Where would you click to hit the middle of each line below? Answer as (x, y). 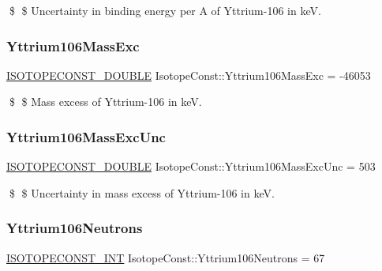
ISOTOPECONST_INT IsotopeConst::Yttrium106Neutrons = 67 (166, 257)
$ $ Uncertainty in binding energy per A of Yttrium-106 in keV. (165, 10)
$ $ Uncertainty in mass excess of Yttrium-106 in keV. (142, 192)
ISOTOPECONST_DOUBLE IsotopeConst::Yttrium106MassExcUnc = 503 (191, 166)
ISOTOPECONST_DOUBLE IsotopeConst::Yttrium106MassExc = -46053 (189, 75)
